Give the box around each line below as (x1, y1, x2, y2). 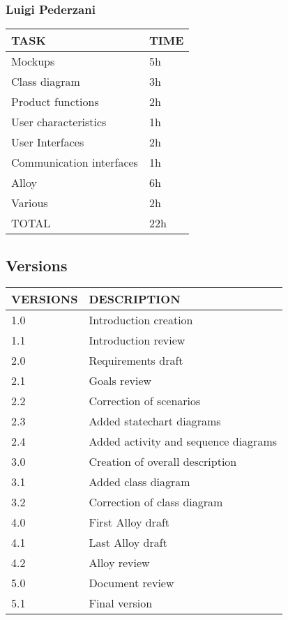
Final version (89, 595, 153, 612)
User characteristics (11, 114, 107, 130)
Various (11, 195, 48, 211)
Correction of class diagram (89, 494, 223, 511)
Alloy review (89, 554, 150, 571)
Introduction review (89, 332, 185, 349)
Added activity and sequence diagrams (89, 433, 278, 450)
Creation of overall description (89, 453, 237, 470)
